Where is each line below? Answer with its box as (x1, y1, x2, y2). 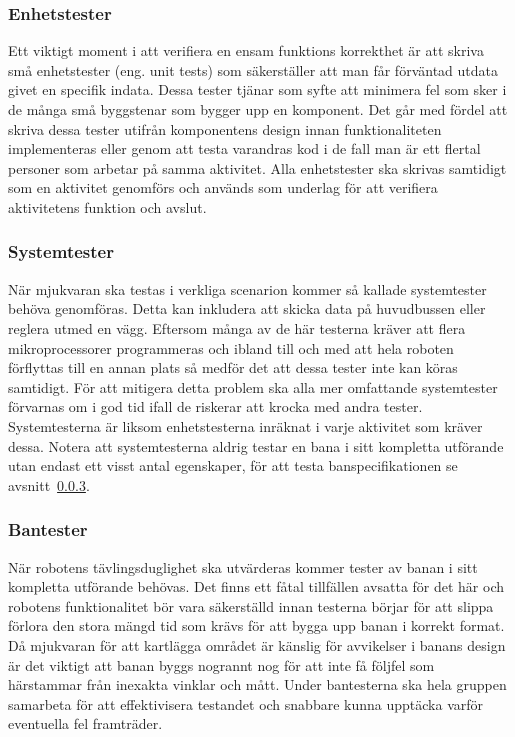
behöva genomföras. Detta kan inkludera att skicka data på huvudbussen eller (8, 298, 486, 319)
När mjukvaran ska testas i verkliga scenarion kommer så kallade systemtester (8, 278, 487, 299)
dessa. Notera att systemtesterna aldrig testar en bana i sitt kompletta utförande (8, 435, 504, 456)
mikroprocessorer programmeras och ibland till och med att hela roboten (8, 337, 454, 358)
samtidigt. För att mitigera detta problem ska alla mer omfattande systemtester (8, 376, 498, 397)
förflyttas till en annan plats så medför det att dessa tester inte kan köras (8, 357, 458, 378)
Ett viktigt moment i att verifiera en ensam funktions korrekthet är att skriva (8, 40, 484, 61)
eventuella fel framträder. (8, 713, 163, 734)
